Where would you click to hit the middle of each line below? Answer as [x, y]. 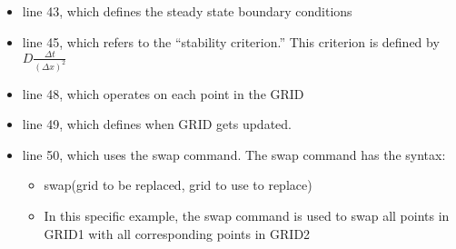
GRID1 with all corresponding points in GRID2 [177, 233]
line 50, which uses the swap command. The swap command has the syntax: [234, 154]
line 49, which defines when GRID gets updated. [157, 124]
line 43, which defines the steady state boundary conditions [187, 11]
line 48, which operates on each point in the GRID [163, 93]
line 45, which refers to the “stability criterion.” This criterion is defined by [231, 41]
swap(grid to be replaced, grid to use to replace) [178, 185]
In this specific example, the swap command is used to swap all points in [247, 215]
